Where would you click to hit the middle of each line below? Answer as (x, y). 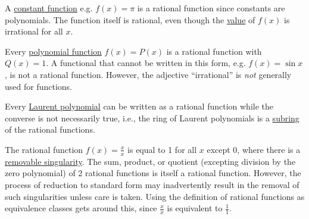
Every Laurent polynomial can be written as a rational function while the (139, 106)
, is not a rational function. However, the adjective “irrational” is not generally (148, 74)
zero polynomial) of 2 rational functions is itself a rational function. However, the (153, 173)
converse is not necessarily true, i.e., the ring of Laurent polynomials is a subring (152, 118)
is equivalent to (195, 208)
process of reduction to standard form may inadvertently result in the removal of (152, 184)
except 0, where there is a (254, 149)
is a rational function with (214, 51)
